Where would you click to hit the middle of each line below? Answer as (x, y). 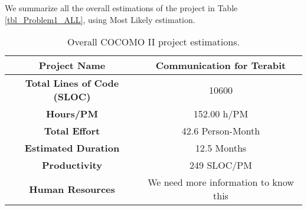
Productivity (72, 165)
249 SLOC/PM (221, 165)
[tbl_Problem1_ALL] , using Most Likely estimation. (100, 19)
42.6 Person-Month (221, 131)
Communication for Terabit (221, 65)
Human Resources (72, 189)
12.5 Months (221, 148)
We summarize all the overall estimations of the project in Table (121, 8)
